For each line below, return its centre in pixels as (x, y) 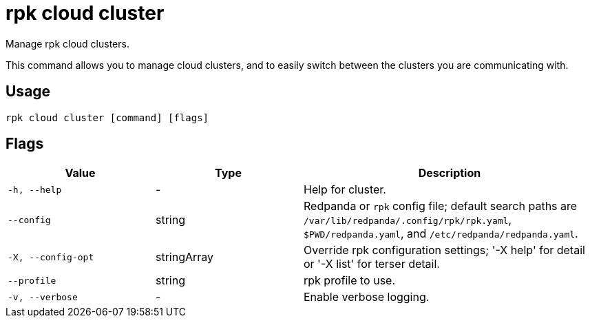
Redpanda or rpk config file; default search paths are (441, 206)
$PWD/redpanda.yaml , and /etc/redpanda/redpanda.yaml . (441, 234)
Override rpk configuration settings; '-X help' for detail (444, 250)
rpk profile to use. (350, 281)
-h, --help (35, 189)
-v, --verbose (43, 297)
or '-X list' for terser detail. (372, 264)
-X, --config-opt (51, 257)
